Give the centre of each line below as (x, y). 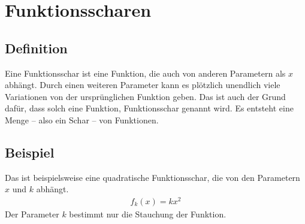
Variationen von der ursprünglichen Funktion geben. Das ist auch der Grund (145, 96)
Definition (36, 48)
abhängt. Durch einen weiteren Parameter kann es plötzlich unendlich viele (143, 85)
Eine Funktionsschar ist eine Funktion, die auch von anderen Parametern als (145, 73)
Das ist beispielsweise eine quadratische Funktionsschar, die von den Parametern (152, 177)
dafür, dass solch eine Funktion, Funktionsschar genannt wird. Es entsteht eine (149, 108)
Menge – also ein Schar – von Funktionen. (82, 119)
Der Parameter (32, 214)
